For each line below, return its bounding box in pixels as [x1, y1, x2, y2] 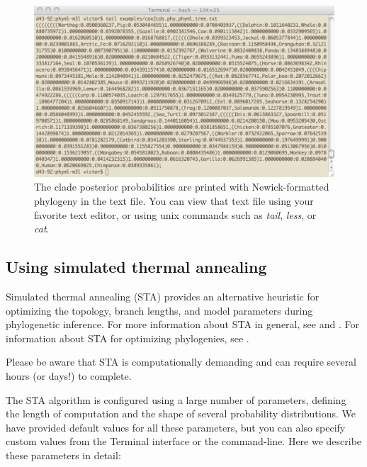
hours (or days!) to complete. [6, 368, 132, 383]
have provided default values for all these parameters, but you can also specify [6, 420, 346, 434]
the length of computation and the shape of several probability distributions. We [6, 406, 356, 421]
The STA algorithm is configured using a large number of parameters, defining [6, 392, 346, 407]
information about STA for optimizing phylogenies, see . [6, 330, 249, 345]
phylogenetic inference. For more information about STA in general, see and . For [6, 317, 359, 332]
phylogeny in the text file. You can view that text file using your [34, 193, 314, 208]
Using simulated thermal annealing [6, 256, 267, 278]
